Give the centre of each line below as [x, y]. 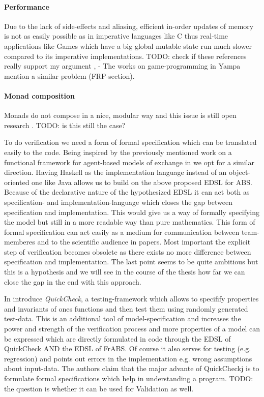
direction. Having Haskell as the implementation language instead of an [115, 172]
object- [240, 172]
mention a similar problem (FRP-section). [69, 75]
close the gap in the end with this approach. [73, 281]
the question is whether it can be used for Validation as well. [99, 388]
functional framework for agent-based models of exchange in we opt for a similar [129, 162]
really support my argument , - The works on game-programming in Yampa [122, 66]
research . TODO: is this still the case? [65, 125]
